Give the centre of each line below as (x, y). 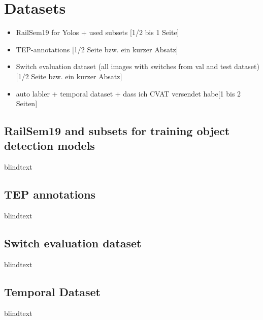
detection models (50, 146)
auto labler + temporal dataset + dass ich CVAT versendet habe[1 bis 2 (128, 93)
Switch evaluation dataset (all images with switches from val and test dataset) (138, 66)
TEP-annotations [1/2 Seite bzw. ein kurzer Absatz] (97, 49)
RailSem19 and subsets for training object (117, 131)
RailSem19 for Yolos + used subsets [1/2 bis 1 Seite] (97, 32)
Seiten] (27, 103)
